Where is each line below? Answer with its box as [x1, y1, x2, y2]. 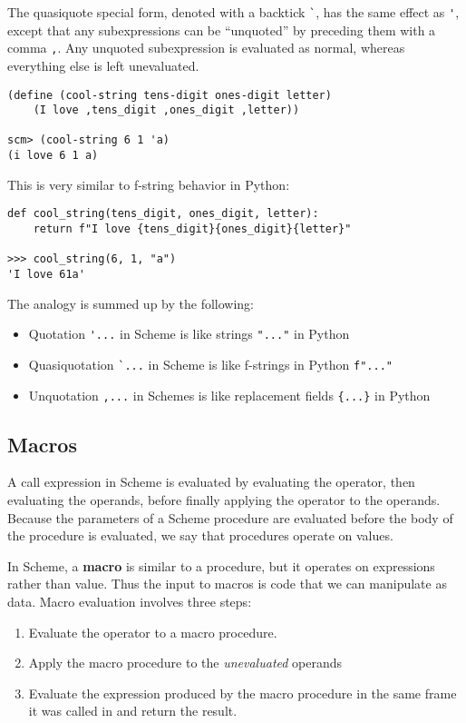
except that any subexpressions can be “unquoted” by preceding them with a [7, 20, 436, 39]
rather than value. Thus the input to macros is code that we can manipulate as [7, 574, 447, 593]
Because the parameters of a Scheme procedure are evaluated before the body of [7, 508, 453, 527]
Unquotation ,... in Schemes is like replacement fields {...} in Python [28, 385, 431, 404]
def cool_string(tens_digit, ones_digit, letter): [7, 207, 319, 221]
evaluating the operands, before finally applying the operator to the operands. [7, 490, 441, 510]
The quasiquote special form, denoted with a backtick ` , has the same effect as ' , [7, 3, 460, 21]
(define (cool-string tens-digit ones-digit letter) [7, 88, 332, 102]
